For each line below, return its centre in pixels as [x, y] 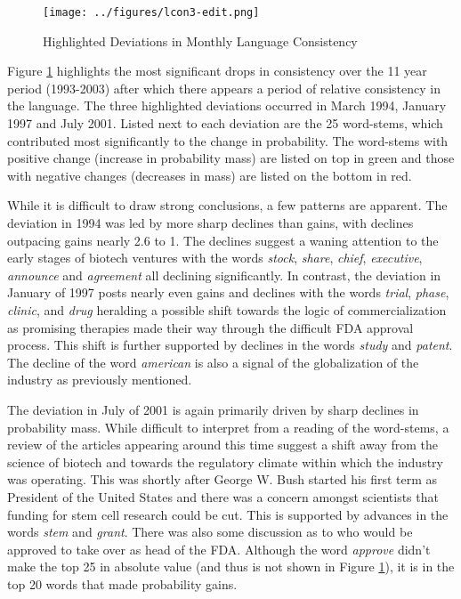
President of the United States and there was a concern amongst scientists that [223, 496]
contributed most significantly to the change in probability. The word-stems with [228, 140]
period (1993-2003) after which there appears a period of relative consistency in [224, 88]
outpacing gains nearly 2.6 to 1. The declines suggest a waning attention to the [223, 240]
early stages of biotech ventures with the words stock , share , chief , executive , [215, 258]
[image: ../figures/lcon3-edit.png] [151, 12]
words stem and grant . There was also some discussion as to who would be [210, 532]
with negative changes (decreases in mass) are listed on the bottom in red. [210, 175]
